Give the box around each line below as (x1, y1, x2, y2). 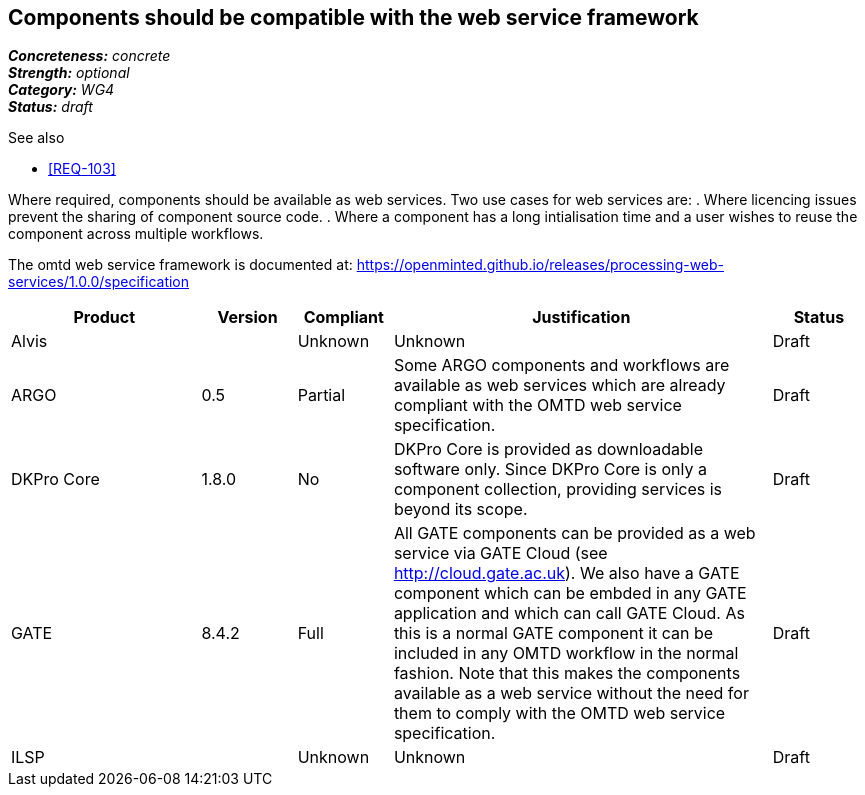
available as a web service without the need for (393, 683, 749, 704)
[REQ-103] (48, 160, 116, 178)
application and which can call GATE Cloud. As (393, 603, 745, 624)
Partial (297, 385, 346, 406)
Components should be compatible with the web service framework (8, 5, 699, 30)
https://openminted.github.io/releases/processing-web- (356, 256, 725, 274)
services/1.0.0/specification (8, 273, 190, 291)
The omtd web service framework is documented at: (8, 256, 353, 274)
